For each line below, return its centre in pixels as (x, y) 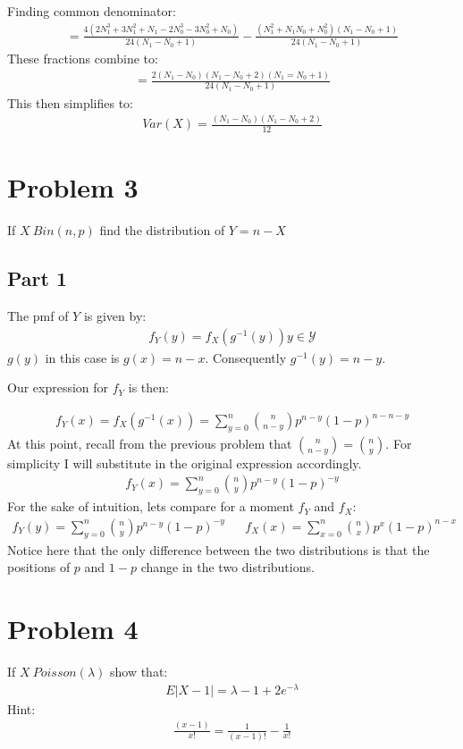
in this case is (82, 357)
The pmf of (38, 316)
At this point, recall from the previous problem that (150, 443)
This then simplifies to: (71, 102)
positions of (39, 567)
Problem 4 (73, 629)
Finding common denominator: (92, 11)
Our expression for (58, 387)
